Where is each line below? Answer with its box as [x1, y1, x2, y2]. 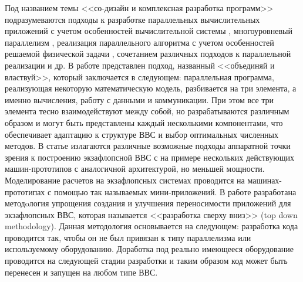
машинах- [247, 174, 282, 186]
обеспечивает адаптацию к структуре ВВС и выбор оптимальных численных [5, 128, 279, 140]
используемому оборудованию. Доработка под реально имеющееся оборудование [5, 243, 294, 255]
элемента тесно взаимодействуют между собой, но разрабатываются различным [5, 105, 289, 117]
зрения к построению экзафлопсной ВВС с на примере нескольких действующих [5, 151, 294, 163]
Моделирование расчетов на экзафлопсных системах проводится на [5, 174, 245, 186]
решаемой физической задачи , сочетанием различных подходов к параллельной [5, 47, 291, 60]
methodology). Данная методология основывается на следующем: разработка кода [5, 220, 298, 232]
